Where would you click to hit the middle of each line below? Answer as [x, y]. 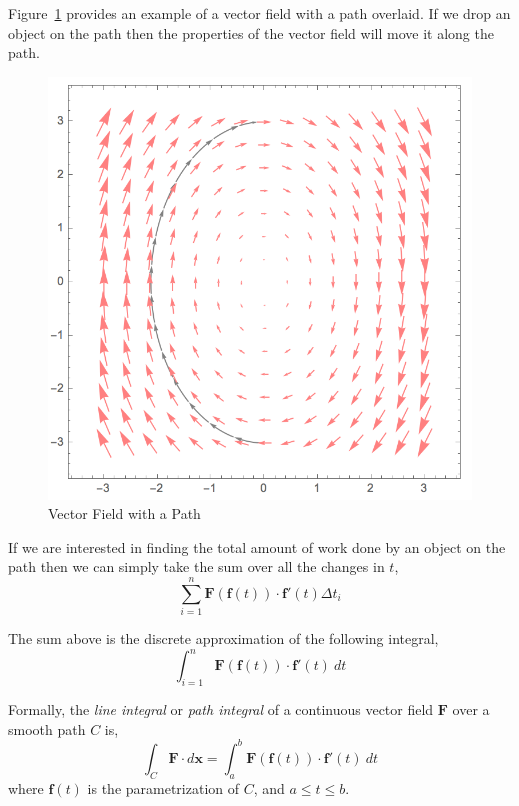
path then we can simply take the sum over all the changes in [196, 566]
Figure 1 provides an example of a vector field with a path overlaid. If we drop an [259, 13]
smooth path [47, 728]
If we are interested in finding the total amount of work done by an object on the [257, 546]
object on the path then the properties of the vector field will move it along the [251, 32]
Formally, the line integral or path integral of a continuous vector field [221, 709]
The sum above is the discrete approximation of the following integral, [223, 638]
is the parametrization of [163, 787]
